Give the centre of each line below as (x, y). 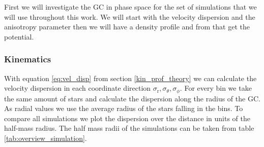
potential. (19, 36)
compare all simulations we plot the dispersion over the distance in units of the (127, 118)
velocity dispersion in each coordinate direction (78, 88)
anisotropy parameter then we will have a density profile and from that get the (127, 27)
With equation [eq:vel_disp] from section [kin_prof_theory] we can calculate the (130, 78)
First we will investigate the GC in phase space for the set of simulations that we (130, 7)
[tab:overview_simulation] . (46, 138)
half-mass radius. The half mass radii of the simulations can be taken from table (129, 128)
